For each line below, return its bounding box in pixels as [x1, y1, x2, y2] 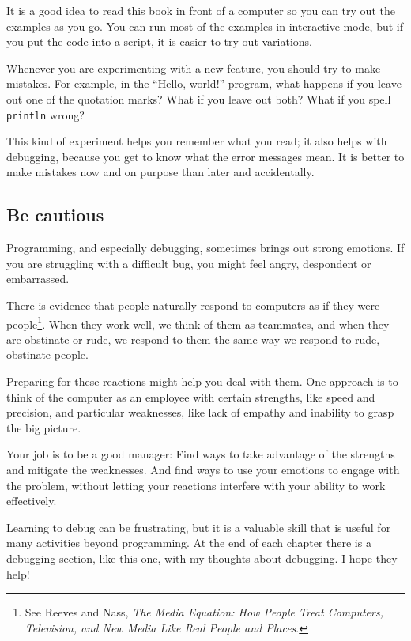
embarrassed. [6, 270, 70, 287]
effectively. [6, 492, 57, 509]
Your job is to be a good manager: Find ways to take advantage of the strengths [6, 446, 395, 462]
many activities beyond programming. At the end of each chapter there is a [6, 534, 371, 551]
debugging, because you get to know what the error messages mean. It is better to [6, 148, 405, 164]
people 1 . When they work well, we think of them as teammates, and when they [6, 313, 390, 332]
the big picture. [6, 419, 81, 436]
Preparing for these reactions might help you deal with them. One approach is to [6, 373, 398, 390]
